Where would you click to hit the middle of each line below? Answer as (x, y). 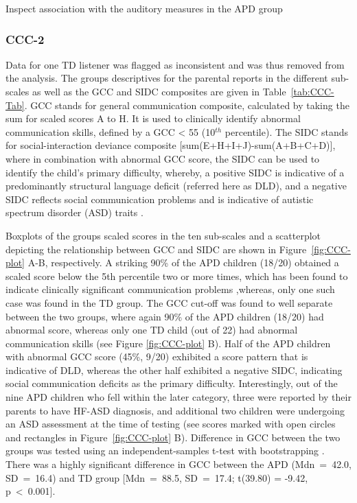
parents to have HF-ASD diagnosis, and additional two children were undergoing (175, 410)
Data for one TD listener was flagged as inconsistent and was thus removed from (175, 64)
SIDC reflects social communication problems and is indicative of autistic (160, 199)
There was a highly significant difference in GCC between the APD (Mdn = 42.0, (178, 464)
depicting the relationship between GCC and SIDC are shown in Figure (156, 249)
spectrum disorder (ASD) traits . (74, 212)
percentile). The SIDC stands (287, 131)
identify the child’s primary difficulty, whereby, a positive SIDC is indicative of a (175, 172)
